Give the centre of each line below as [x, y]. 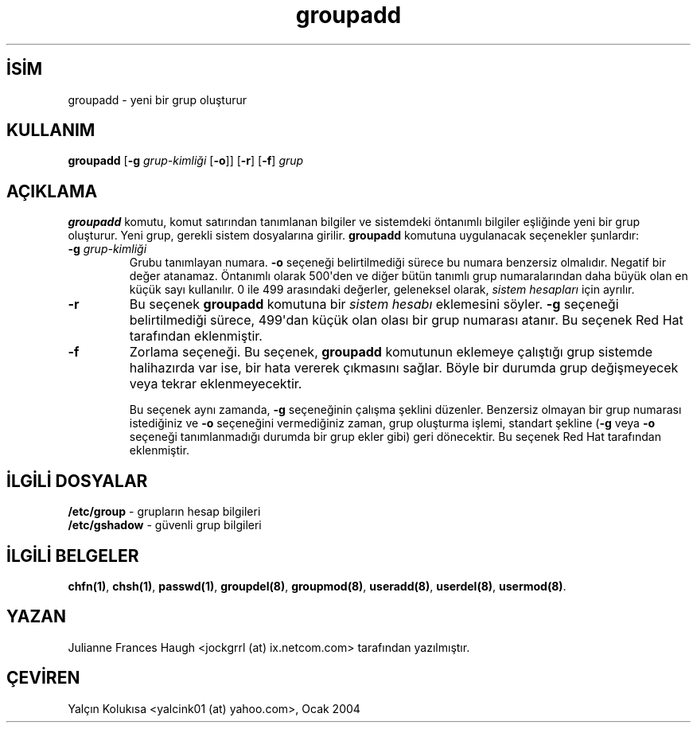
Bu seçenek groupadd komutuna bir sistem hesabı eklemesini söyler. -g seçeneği [374, 304]
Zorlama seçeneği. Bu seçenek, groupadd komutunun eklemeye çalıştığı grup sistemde [391, 352]
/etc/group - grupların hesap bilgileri [164, 512]
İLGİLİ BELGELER [73, 556]
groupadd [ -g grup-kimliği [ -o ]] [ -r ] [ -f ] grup [186, 161]
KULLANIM [51, 131]
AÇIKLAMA [52, 191]
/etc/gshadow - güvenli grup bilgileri [165, 525]
